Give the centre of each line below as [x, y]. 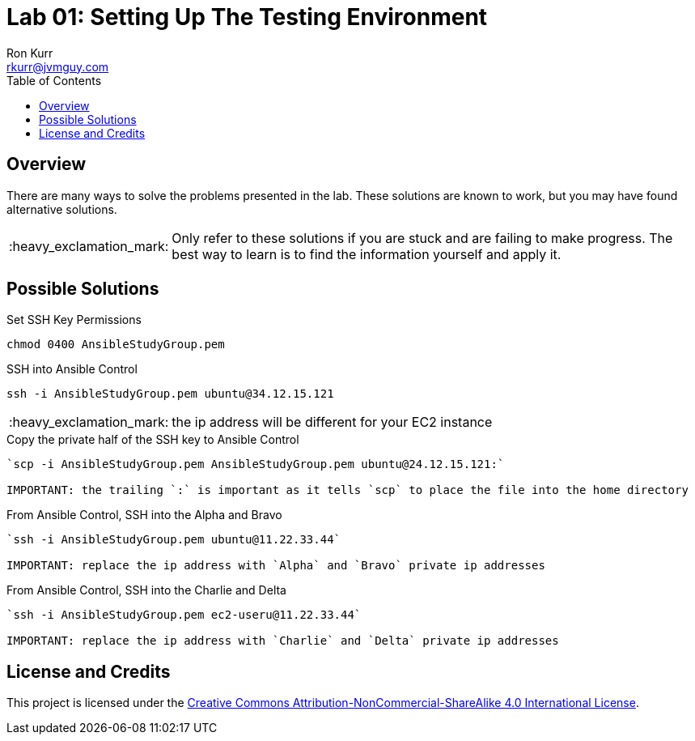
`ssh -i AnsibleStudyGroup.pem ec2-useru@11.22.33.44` [184, 615]
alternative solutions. [62, 209]
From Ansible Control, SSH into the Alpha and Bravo [144, 515]
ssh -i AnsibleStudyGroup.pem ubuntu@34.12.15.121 [170, 394]
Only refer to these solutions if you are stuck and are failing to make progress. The [422, 238]
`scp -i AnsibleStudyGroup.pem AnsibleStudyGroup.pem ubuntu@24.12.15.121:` [256, 464]
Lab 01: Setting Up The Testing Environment [247, 17]
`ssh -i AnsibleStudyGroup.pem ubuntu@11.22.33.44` [174, 540]
